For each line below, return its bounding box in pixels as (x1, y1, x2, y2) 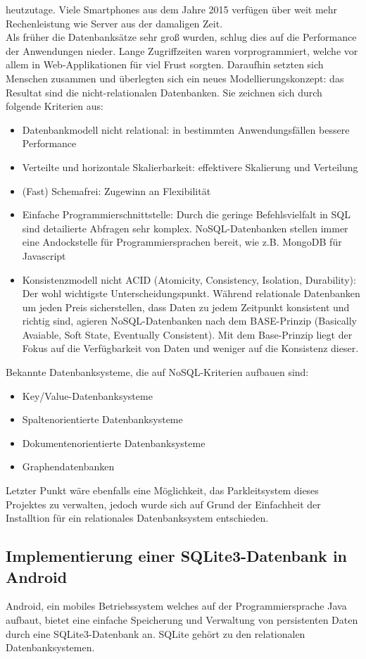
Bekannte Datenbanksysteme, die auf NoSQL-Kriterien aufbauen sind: (6, 365, 309, 379)
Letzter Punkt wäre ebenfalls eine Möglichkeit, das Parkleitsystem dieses (6, 483, 319, 498)
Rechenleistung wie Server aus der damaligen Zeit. (6, 15, 223, 30)
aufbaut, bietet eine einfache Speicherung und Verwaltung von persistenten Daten (6, 613, 358, 627)
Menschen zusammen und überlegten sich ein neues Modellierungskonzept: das (6, 70, 344, 85)
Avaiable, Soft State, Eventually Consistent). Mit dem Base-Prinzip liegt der (22, 327, 353, 341)
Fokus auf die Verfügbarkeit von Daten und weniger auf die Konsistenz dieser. (22, 341, 359, 356)
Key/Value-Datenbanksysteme (22, 388, 153, 403)
